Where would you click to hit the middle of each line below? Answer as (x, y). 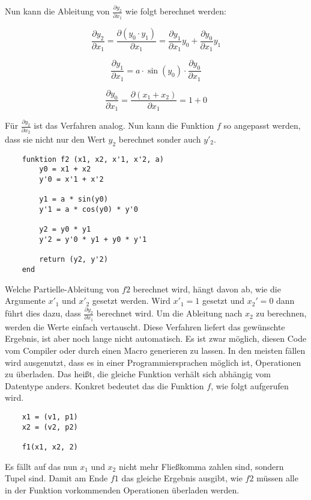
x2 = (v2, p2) (50, 427)
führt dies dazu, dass (43, 313)
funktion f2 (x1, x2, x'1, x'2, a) (93, 159)
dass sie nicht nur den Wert (55, 139)
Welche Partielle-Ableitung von (62, 289)
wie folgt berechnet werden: (176, 11)
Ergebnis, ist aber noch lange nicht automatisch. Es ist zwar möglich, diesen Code (156, 338)
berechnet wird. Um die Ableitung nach (169, 313)
